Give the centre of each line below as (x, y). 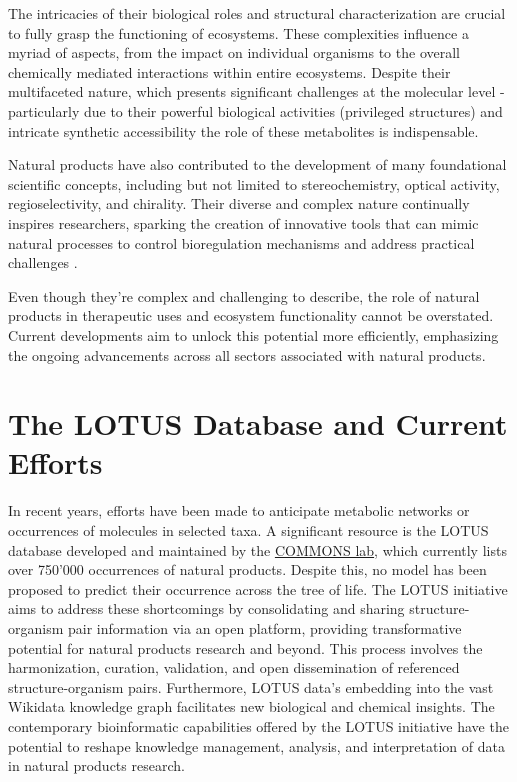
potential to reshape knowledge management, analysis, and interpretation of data (256, 745)
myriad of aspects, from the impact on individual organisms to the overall (234, 52)
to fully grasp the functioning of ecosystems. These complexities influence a (238, 32)
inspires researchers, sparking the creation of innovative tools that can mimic (243, 222)
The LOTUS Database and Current (258, 423)
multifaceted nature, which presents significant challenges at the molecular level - (256, 91)
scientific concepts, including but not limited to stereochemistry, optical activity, (254, 183)
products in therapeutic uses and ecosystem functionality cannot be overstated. (251, 315)
